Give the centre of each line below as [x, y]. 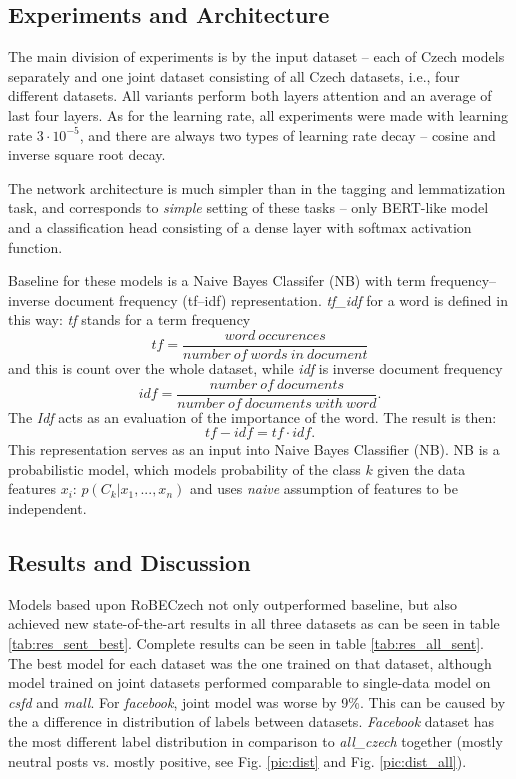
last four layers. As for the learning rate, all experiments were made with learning [258, 114]
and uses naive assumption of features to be [323, 488]
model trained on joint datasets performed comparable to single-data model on [249, 682]
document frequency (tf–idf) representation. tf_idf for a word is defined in [281, 299]
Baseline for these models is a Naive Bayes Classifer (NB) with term [217, 280]
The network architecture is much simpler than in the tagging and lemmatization [257, 187]
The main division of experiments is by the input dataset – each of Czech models [256, 56]
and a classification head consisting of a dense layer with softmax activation [240, 226]
